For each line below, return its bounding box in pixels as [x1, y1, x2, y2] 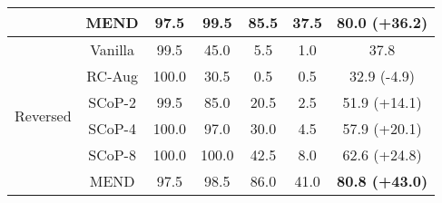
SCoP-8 [88, 144, 136, 165]
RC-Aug [86, 65, 138, 86]
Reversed [15, 104, 72, 126]
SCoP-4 [88, 118, 136, 139]
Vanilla [90, 39, 135, 60]
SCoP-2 [88, 92, 136, 112]
